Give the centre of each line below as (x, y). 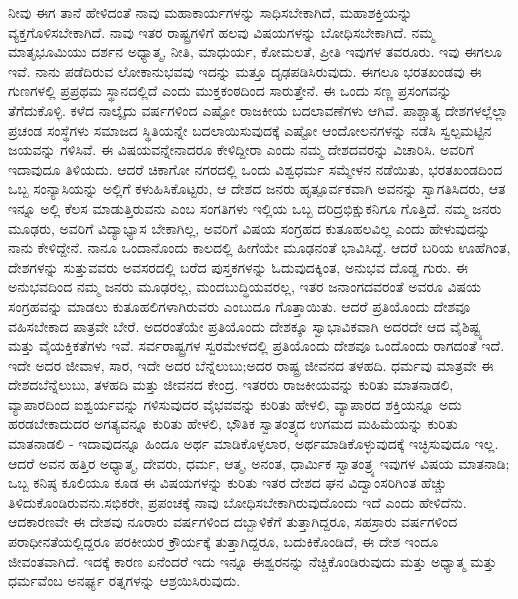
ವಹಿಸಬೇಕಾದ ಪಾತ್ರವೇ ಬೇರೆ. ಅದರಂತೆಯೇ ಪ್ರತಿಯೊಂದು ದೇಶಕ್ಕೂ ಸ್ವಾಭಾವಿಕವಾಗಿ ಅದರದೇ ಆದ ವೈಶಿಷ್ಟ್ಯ (245, 325)
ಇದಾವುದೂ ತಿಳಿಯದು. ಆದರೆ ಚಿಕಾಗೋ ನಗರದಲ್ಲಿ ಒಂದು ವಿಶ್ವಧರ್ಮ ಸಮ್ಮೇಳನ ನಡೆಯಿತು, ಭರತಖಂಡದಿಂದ (255, 168)
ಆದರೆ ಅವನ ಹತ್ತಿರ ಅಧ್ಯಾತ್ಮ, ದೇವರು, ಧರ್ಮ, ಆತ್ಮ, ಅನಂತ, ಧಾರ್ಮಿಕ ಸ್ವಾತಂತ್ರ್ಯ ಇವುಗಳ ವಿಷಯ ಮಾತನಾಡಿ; (259, 462)
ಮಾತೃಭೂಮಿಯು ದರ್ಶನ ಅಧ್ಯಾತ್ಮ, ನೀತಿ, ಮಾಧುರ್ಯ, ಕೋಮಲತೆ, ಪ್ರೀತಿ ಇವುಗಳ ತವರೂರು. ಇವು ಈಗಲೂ (255, 51)
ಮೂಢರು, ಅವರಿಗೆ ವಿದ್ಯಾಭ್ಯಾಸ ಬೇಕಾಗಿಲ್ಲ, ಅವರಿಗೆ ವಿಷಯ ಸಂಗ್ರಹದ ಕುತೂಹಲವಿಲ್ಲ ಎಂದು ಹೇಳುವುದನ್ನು (249, 227)
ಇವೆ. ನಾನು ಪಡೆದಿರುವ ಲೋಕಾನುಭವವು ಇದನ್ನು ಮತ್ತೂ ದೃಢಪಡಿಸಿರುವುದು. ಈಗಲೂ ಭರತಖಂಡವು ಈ (245, 70)
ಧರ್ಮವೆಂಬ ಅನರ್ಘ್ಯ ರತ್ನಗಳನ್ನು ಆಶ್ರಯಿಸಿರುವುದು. (124, 580)
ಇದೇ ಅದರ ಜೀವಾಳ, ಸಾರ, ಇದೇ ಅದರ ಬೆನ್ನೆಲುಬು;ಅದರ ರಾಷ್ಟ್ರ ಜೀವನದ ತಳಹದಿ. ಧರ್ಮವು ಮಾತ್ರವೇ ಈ (251, 364)
